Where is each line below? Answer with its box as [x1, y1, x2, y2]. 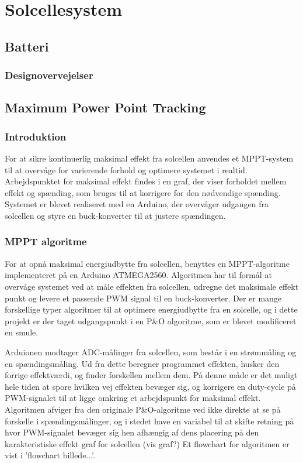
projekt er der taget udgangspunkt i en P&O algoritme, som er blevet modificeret [5, 314, 297, 327]
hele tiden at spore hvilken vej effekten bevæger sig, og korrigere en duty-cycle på [5, 380, 296, 392]
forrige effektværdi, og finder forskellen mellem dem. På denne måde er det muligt [5, 369, 298, 381]
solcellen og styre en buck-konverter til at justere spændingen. [5, 209, 226, 221]
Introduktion [5, 129, 67, 143]
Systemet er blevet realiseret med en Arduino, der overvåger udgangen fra [5, 198, 269, 210]
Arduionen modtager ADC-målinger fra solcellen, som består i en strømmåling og [5, 345, 297, 358]
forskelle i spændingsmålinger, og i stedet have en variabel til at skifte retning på [5, 414, 294, 427]
